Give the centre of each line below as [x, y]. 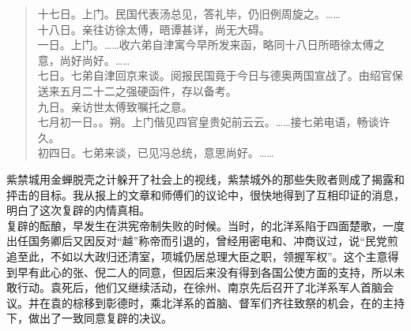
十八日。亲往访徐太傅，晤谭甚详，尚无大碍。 [154, 29]
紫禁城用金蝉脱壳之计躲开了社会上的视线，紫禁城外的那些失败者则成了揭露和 [205, 179]
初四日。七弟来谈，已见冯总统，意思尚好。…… [156, 152]
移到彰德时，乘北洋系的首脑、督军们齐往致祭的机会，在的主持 [244, 302]
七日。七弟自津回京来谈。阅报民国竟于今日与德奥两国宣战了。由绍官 [215, 75]
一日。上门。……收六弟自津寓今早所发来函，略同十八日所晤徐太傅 [205, 45]
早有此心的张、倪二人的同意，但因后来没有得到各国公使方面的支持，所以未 [211, 271]
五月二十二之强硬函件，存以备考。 [148, 90]
